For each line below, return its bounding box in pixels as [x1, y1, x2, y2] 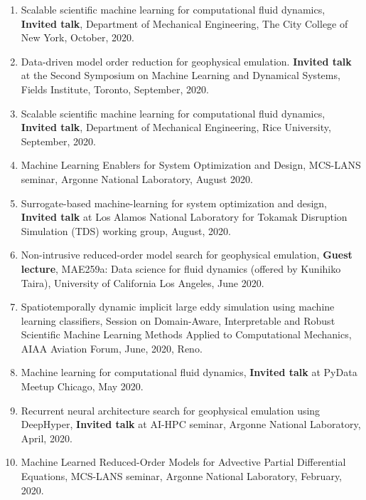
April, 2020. [21, 430, 72, 445]
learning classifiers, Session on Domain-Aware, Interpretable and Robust [21, 313, 335, 328]
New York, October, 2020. [21, 30, 134, 45]
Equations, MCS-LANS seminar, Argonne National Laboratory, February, [21, 469, 343, 484]
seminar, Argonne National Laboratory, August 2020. [21, 171, 253, 186]
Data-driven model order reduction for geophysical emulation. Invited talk [21, 53, 352, 68]
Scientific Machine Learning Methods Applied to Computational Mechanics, [21, 327, 352, 342]
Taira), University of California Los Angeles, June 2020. [21, 275, 264, 290]
